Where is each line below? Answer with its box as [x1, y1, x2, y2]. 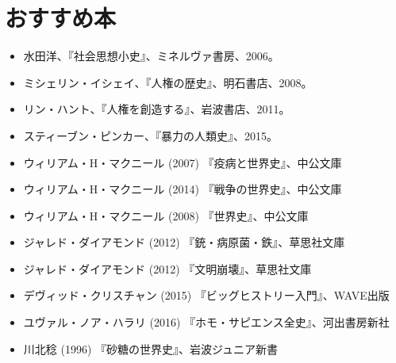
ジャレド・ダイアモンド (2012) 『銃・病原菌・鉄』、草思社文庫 [23, 234, 345, 250]
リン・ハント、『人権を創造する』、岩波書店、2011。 [23, 101, 290, 117]
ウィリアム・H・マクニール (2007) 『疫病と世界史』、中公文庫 [23, 154, 342, 170]
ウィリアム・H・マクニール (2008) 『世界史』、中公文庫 [23, 207, 309, 224]
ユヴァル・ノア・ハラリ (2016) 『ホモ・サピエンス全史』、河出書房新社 [23, 314, 390, 331]
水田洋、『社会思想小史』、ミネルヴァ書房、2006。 [23, 48, 279, 64]
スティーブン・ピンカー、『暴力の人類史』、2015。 [23, 127, 278, 143]
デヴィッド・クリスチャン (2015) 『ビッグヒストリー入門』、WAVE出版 [23, 287, 390, 304]
